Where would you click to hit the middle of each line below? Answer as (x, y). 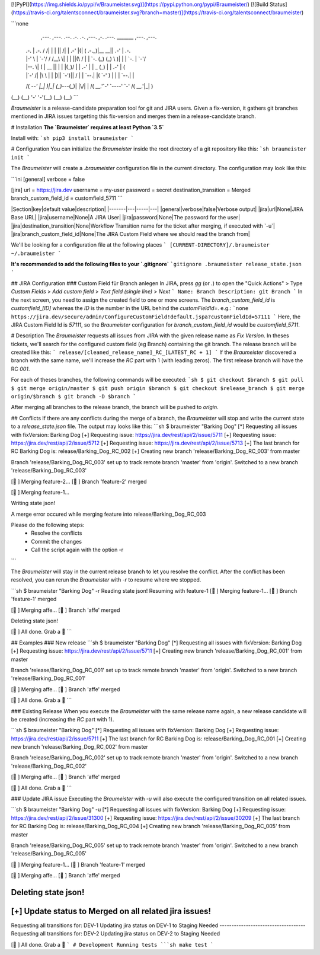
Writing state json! (33, 503)
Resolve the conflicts (57, 533)
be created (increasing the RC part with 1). (63, 719)
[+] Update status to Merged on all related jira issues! (111, 911)
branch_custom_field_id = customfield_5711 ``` (67, 198)
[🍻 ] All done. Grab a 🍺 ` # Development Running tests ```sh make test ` (112, 944)
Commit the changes (57, 541)
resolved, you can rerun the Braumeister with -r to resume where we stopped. (106, 580)
